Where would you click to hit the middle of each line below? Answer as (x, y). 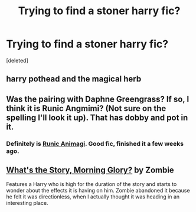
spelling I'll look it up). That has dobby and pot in (97, 117)
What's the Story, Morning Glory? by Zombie (90, 170)
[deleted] (17, 60)
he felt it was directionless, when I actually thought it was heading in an (93, 197)
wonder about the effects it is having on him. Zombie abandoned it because (98, 191)
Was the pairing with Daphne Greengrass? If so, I (98, 99)
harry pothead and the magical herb (74, 79)
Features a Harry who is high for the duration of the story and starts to (92, 184)
